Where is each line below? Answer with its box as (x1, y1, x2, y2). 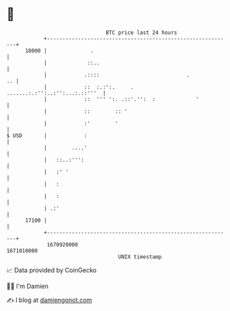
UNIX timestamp (118, 253, 162, 260)
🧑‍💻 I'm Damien (6, 282, 49, 290)
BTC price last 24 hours (105, 29, 177, 36)
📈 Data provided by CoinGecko (6, 266, 97, 274)
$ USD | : (6, 132, 88, 139)
